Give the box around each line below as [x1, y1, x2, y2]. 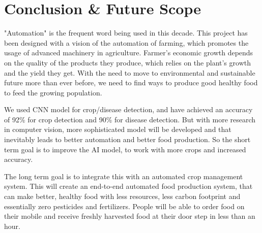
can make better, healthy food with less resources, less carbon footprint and [4, 191, 241, 202]
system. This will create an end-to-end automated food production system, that [4, 181, 253, 191]
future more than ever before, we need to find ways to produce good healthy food [4, 77, 258, 88]
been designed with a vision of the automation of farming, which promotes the [4, 37, 249, 48]
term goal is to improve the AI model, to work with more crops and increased [4, 144, 246, 154]
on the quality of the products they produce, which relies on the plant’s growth [4, 57, 251, 68]
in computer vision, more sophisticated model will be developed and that [4, 124, 231, 135]
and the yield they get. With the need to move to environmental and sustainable [4, 67, 255, 78]
